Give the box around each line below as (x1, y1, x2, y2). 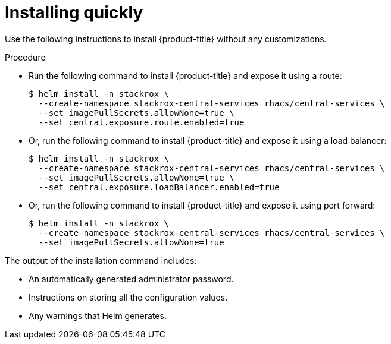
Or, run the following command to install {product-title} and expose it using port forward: (29, 200, 376, 210)
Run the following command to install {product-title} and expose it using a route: (29, 70, 342, 81)
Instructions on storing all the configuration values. (29, 292, 228, 302)
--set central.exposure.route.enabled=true (38, 117, 245, 127)
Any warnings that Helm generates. (29, 310, 167, 321)
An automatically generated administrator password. (29, 273, 234, 284)
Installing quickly (5, 2, 143, 23)
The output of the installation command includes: (5, 255, 197, 266)
